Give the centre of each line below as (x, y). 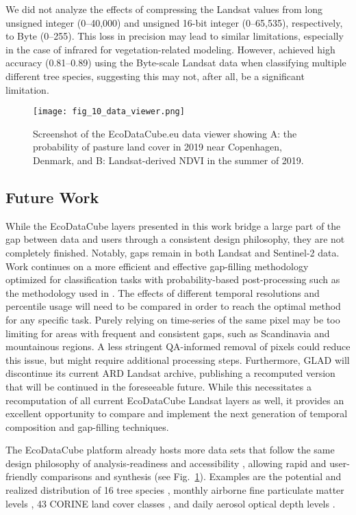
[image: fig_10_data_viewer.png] (109, 112)
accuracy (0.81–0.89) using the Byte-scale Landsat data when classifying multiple (176, 63)
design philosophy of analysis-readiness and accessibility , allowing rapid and (166, 463)
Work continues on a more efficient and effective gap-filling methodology (157, 266)
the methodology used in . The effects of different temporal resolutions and (163, 292)
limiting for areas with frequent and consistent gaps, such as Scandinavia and (168, 333)
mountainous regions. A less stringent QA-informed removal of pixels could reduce (178, 346)
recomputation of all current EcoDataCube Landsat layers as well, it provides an (175, 400)
